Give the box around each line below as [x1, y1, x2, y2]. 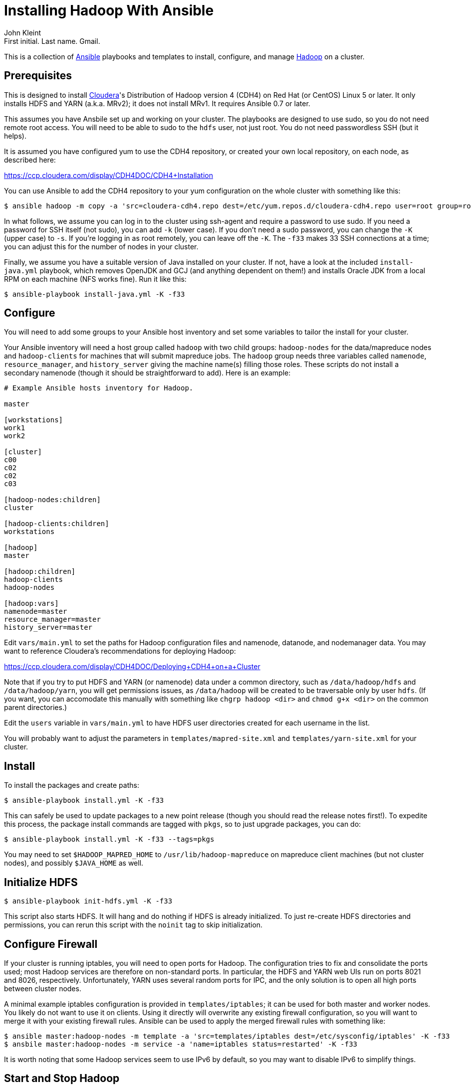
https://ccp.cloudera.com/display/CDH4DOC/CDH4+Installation [4, 171, 213, 180]
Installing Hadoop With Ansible [4, 2, 214, 19]
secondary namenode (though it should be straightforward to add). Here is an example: [4, 368, 291, 377]
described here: [4, 155, 56, 164]
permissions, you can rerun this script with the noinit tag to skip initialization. [4, 920, 263, 929]
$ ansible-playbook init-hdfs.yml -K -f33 [4, 897, 173, 906]
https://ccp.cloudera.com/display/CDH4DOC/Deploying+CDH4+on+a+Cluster [4, 662, 260, 671]
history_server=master [4, 623, 93, 632]
